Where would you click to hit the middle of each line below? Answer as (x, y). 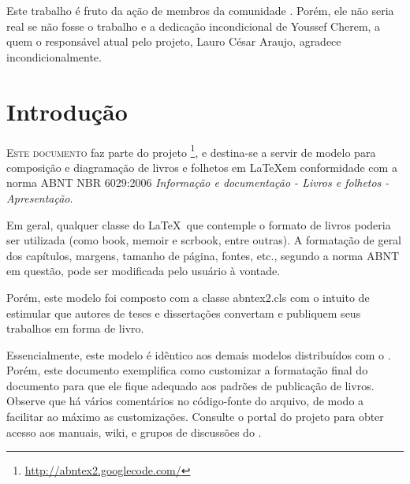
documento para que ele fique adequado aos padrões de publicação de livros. (190, 385)
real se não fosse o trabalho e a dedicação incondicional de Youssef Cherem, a (194, 26)
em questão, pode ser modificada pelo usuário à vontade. (143, 271)
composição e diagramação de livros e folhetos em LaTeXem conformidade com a (202, 167)
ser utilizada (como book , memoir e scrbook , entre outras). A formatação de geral (204, 240)
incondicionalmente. (54, 56)
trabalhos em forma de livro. (75, 328)
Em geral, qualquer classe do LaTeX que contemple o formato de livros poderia (199, 224)
